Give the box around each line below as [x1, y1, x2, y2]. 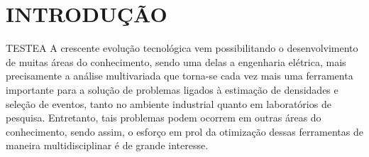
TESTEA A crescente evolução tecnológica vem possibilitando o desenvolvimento [6, 40, 358, 55]
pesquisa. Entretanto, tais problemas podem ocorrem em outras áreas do [6, 110, 321, 125]
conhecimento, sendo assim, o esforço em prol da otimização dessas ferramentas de [6, 124, 363, 139]
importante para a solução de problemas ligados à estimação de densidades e [6, 82, 338, 97]
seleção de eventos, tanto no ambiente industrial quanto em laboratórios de [6, 96, 331, 111]
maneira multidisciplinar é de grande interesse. [6, 138, 209, 153]
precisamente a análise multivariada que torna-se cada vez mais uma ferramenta [6, 68, 353, 83]
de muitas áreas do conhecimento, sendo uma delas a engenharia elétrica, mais [6, 54, 346, 69]
